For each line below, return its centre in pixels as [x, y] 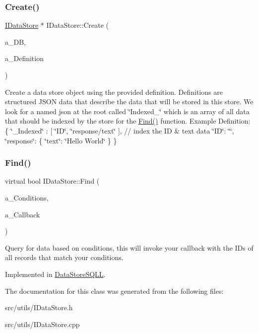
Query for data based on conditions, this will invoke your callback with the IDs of [129, 247]
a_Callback [23, 214]
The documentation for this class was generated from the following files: [114, 291]
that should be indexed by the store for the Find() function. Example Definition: [128, 121]
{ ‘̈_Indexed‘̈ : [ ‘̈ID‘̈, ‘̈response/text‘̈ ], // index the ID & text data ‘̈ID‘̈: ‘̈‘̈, [120, 130]
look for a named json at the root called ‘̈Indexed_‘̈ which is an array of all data [127, 111]
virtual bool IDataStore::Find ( [52, 181]
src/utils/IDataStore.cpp [42, 324]
